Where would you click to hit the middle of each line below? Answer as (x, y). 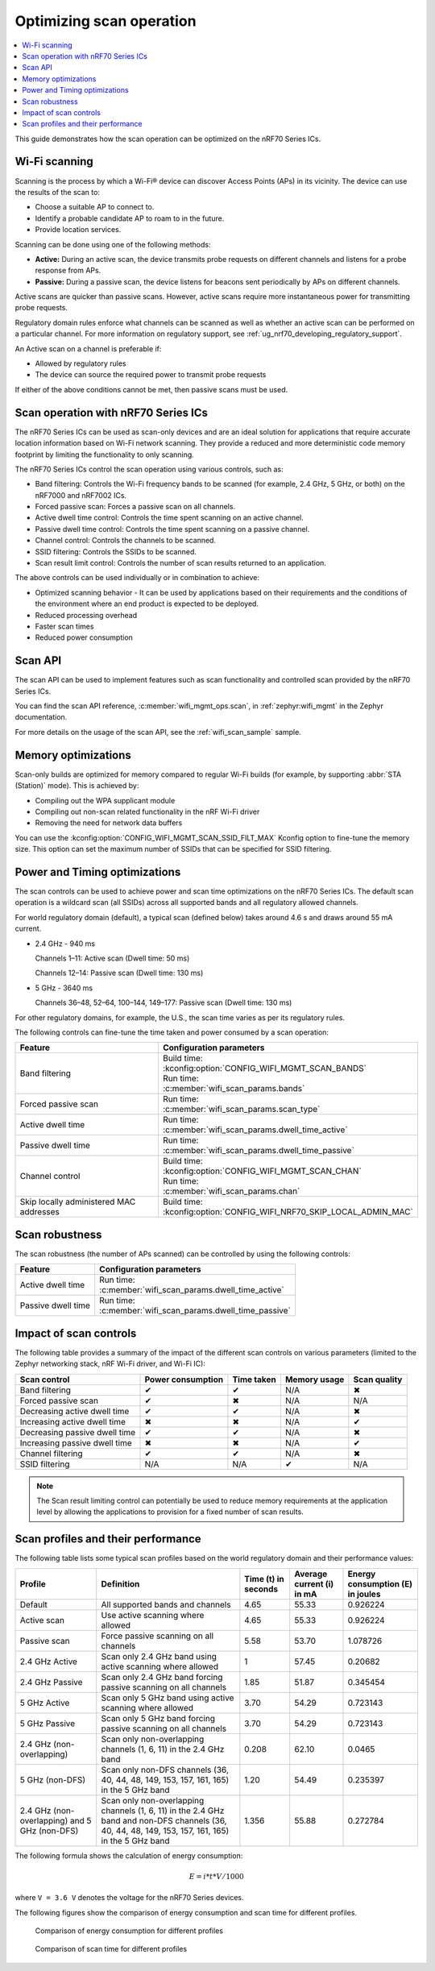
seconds (261, 1589)
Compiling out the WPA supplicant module (105, 800)
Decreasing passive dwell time (78, 1432)
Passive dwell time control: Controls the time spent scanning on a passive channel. (172, 529)
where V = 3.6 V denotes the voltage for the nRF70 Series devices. (130, 1898)
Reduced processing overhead (86, 615)
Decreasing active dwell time (75, 1411)
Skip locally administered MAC (78, 1202)
